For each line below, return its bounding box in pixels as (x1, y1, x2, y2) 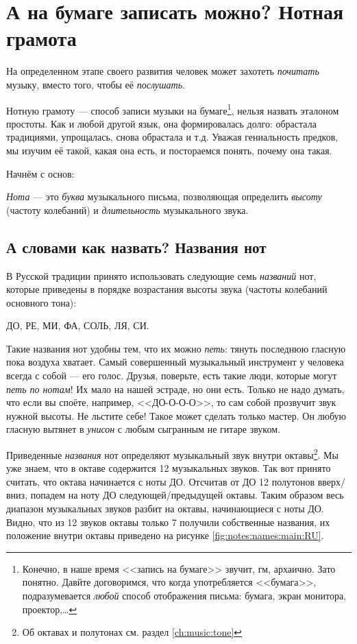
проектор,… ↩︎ (22, 601, 77, 616)
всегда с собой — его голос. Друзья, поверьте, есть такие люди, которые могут (6, 368, 337, 383)
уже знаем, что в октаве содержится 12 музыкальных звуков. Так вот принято (6, 461, 331, 475)
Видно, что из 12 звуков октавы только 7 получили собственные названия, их (6, 514, 330, 529)
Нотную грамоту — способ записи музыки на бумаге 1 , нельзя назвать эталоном (6, 101, 339, 117)
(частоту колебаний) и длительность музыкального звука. (6, 202, 249, 217)
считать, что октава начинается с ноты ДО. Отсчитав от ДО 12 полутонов (6, 474, 315, 488)
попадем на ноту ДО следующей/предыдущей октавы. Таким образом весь (30, 488, 344, 502)
